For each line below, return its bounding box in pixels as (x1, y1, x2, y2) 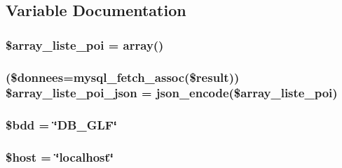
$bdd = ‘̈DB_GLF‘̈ (6, 116, 117, 134)
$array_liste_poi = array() (6, 36, 164, 53)
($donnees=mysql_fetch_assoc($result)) (6, 68, 240, 85)
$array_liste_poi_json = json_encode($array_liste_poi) (6, 84, 338, 101)
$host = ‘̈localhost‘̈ (6, 148, 114, 166)
